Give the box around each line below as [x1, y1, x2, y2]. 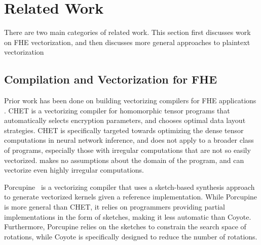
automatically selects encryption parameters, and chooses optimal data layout [4, 115, 246, 126]
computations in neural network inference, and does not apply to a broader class [4, 135, 254, 145]
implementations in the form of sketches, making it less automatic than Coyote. [4, 211, 251, 222]
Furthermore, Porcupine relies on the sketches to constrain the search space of [4, 221, 246, 232]
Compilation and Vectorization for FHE [4, 71, 217, 87]
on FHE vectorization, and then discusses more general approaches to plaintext [4, 36, 250, 47]
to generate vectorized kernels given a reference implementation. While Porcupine [4, 191, 257, 202]
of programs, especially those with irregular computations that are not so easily [4, 145, 251, 155]
